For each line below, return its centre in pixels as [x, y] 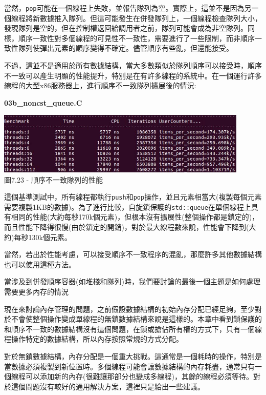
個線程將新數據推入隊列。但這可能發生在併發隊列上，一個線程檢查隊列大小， [133, 18]
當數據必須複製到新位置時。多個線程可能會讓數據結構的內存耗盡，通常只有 [129, 366]
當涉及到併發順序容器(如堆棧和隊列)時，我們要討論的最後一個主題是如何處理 [132, 281]
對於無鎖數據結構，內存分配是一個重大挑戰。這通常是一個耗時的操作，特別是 [133, 356]
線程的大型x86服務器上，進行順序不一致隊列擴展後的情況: [100, 85]
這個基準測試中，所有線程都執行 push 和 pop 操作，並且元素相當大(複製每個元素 [133, 197]
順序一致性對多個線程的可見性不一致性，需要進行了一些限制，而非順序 [136, 38]
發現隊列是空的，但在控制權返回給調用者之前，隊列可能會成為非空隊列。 [126, 28]
